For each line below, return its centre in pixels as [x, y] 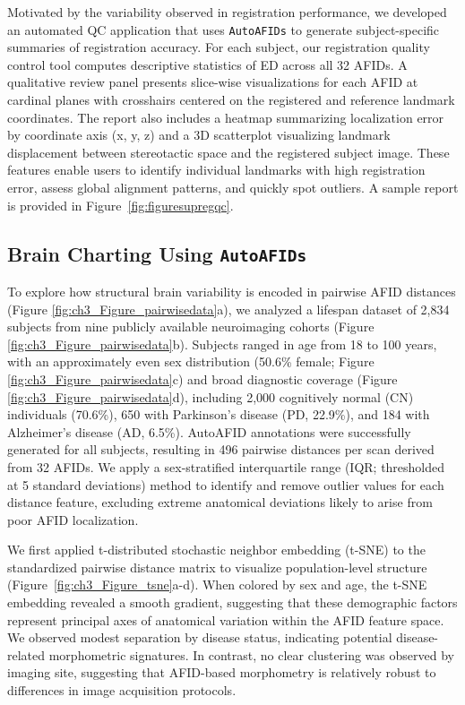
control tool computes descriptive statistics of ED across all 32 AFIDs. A [207, 64]
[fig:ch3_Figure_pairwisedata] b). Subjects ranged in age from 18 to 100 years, [222, 344]
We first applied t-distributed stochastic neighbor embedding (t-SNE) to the [216, 550]
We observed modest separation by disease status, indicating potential [200, 637]
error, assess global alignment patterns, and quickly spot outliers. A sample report [233, 187]
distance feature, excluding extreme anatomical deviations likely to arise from [220, 502]
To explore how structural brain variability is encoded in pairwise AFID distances [232, 291]
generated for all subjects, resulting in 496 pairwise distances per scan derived [221, 449]
